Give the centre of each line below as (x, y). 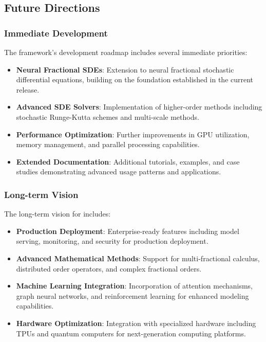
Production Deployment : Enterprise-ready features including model (128, 231)
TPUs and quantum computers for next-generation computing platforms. (131, 333)
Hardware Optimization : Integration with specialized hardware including (136, 323)
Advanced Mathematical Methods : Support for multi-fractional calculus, (138, 258)
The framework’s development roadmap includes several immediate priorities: (126, 52)
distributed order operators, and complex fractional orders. (109, 268)
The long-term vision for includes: (58, 214)
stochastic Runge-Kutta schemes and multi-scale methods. (108, 116)
